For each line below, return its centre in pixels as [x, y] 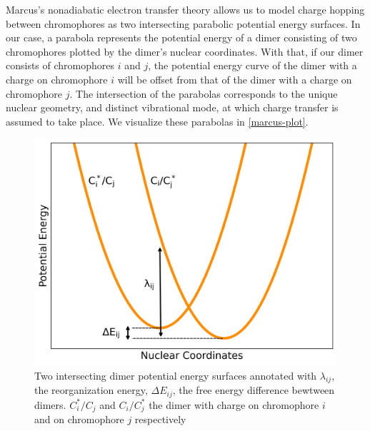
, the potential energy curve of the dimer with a [252, 65]
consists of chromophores [60, 65]
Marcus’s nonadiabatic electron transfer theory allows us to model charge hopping [185, 9]
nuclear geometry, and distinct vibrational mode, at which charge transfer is [172, 107]
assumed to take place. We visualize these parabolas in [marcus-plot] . [157, 121]
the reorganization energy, [91, 390]
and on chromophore [79, 419]
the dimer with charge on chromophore [234, 404]
